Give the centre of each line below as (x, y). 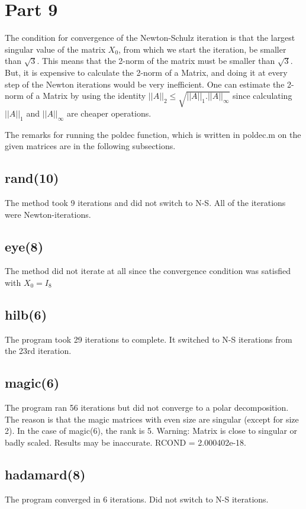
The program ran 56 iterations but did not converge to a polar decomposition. (147, 407)
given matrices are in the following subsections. (90, 146)
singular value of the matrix (55, 49)
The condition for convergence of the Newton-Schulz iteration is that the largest (150, 38)
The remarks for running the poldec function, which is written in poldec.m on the (153, 134)
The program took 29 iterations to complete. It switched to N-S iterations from (149, 339)
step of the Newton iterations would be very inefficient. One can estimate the (145, 84)
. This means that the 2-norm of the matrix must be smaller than (156, 61)
